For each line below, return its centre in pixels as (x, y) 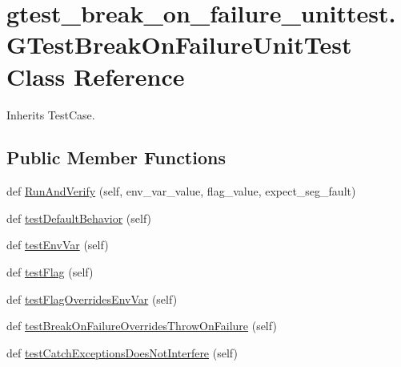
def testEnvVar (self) (58, 245)
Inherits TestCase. (51, 114)
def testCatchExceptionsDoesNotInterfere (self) (122, 352)
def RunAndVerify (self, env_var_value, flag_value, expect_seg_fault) (181, 191)
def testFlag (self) (50, 272)
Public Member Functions (116, 157)
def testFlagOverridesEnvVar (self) (92, 298)
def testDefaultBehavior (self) (79, 218)
